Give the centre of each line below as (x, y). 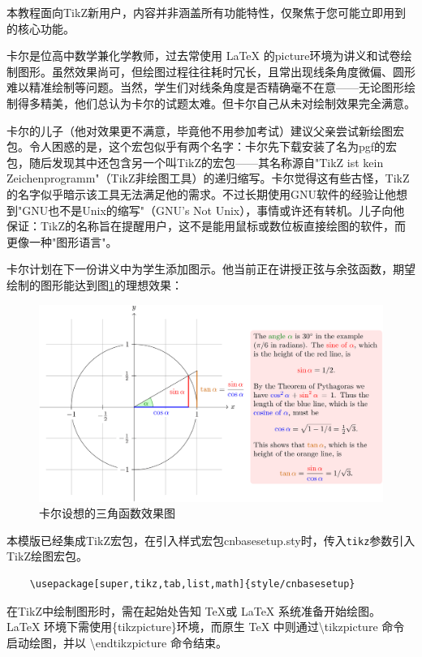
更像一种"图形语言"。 (62, 241)
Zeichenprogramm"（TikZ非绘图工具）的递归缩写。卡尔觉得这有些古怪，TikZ (208, 178)
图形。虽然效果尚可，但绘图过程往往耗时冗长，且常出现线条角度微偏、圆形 (216, 71)
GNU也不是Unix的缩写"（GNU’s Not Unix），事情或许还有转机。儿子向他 (213, 210)
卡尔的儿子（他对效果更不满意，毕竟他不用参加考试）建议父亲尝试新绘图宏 (205, 130)
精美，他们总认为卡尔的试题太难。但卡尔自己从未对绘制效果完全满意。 (228, 103)
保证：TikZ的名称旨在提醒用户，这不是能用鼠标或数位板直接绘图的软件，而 (206, 226)
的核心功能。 (41, 28)
